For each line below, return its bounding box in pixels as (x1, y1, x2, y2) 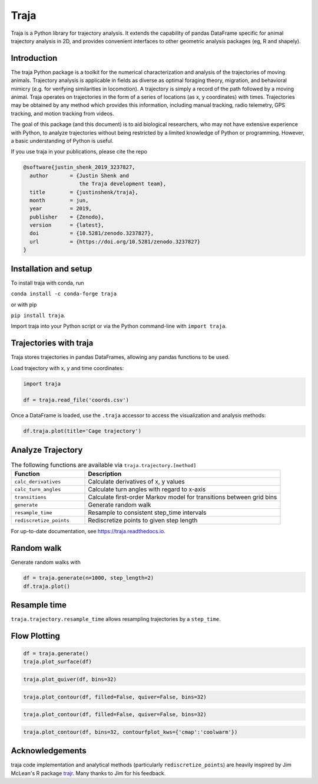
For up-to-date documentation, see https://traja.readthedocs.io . (11, 528, 166, 535)
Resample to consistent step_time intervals (88, 508, 207, 517)
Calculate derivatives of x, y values (88, 478, 185, 486)
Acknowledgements (11, 746, 87, 756)
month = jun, (29, 197, 89, 204)
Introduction (11, 53, 58, 63)
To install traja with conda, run (11, 279, 84, 286)
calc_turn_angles (14, 486, 61, 492)
